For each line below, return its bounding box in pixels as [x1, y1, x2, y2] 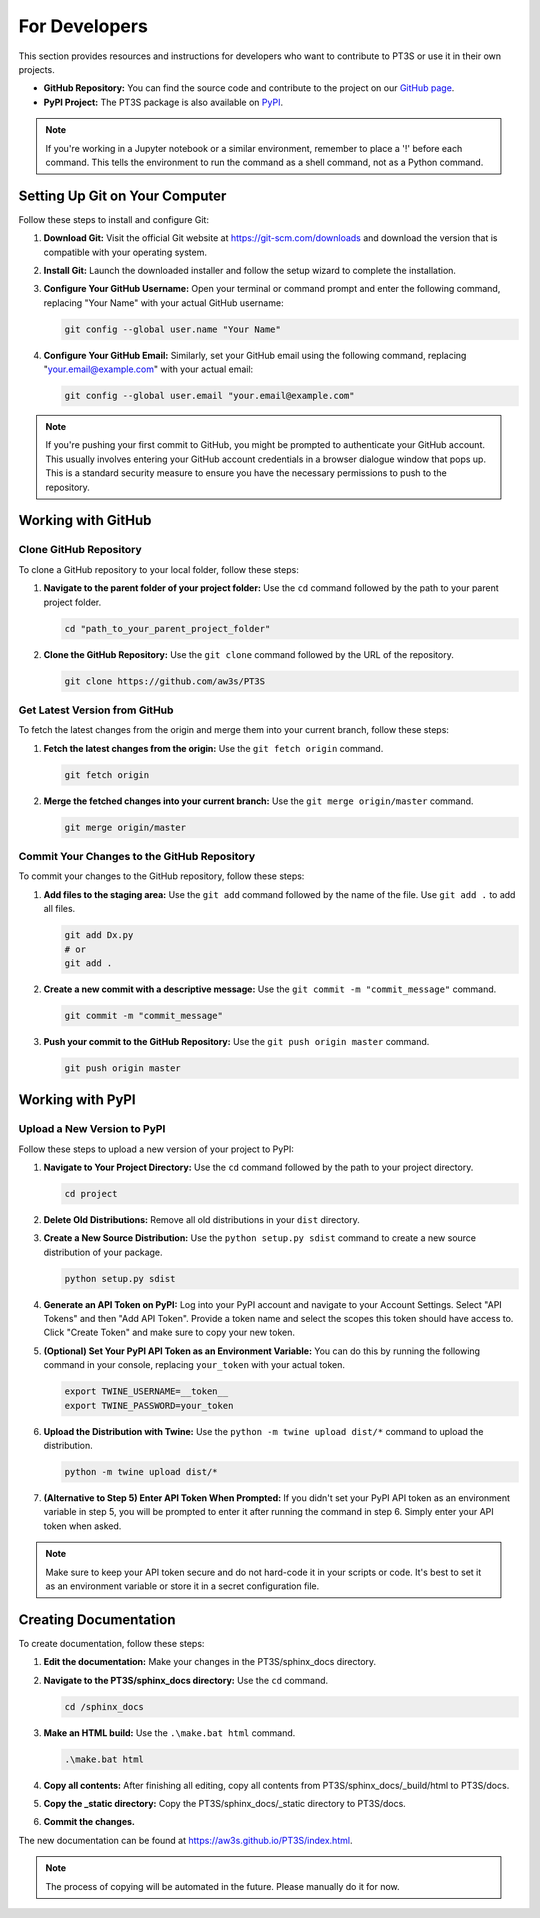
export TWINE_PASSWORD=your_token [64, 1400, 234, 1411]
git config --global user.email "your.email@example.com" [64, 390, 355, 402]
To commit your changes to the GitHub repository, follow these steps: [18, 870, 305, 882]
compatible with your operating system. [43, 246, 207, 258]
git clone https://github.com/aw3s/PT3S [64, 675, 265, 687]
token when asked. [43, 1520, 122, 1532]
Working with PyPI [18, 1091, 136, 1109]
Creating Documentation [18, 1611, 176, 1628]
